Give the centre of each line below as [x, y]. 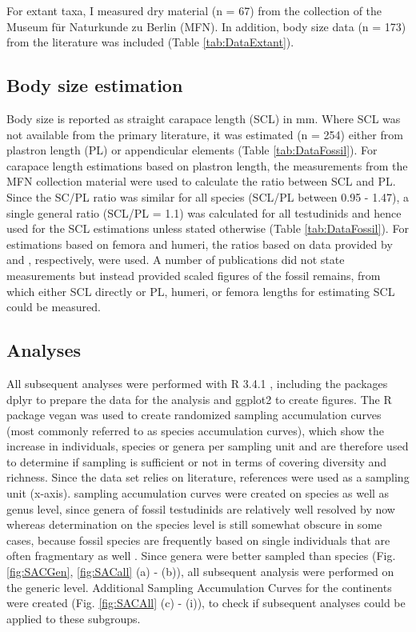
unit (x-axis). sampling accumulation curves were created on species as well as [198, 493]
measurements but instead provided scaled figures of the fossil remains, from [194, 275]
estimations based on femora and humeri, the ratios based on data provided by [200, 244]
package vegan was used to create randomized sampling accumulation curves [194, 415]
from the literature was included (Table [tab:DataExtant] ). [150, 42]
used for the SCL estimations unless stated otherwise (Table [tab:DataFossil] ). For [208, 228]
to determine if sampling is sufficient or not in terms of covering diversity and [197, 461]
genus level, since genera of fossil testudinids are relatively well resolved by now [201, 508]
